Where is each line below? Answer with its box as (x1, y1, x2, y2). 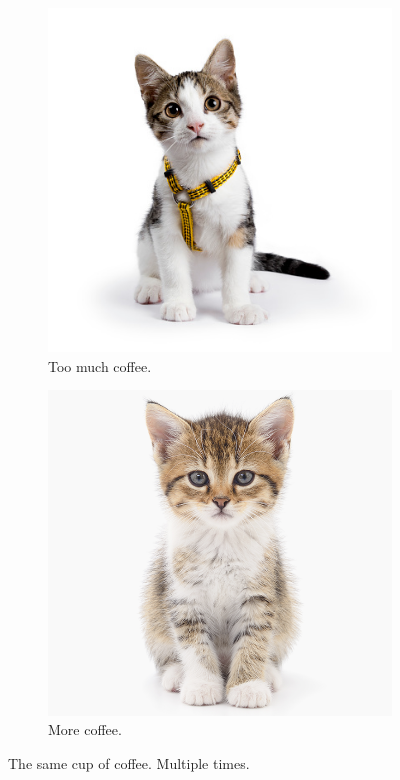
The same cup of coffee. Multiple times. (8, 752, 250, 773)
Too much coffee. (48, 355, 152, 376)
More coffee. (48, 719, 122, 740)
